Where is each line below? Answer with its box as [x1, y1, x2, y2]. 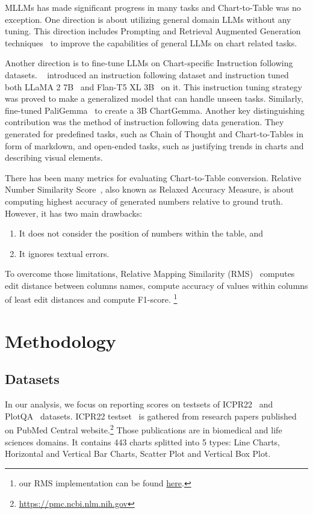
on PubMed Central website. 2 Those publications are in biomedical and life [5, 422, 282, 436]
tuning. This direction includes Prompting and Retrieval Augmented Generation [5, 25, 301, 37]
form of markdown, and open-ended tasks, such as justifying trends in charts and [5, 139, 304, 152]
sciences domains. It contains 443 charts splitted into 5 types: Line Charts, [5, 435, 280, 448]
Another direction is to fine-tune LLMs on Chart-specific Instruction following [5, 57, 293, 69]
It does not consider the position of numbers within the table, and [19, 227, 264, 240]
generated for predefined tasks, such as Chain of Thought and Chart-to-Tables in [5, 127, 304, 140]
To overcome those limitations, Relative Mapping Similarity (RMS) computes [5, 267, 295, 280]
